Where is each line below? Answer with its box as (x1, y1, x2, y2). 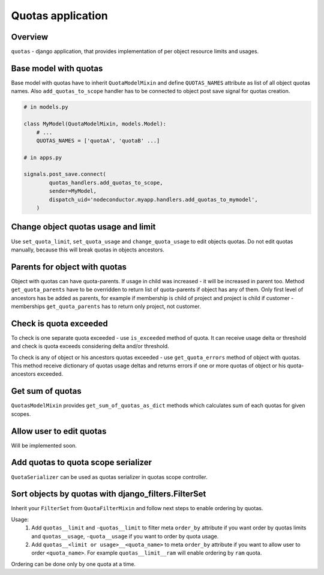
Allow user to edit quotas (11, 426, 107, 436)
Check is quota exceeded (11, 318, 108, 328)
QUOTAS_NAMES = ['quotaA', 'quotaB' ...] (36, 137, 160, 144)
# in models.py (23, 104, 68, 110)
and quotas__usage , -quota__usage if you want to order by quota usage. (31, 532, 219, 540)
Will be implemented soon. (11, 442, 77, 449)
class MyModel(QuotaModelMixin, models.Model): (23, 121, 166, 127)
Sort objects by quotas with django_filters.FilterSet (11, 489, 206, 499)
